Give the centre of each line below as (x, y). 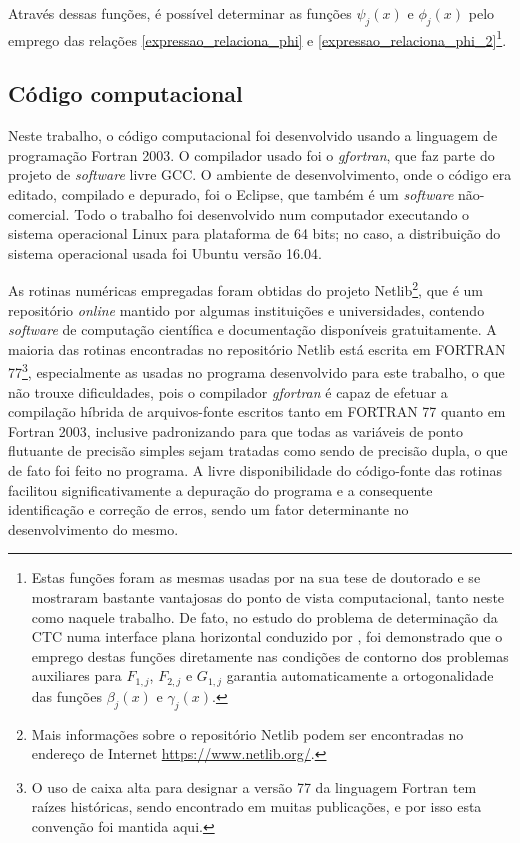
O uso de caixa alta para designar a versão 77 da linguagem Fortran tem (254, 786)
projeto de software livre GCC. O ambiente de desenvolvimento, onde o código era (260, 174)
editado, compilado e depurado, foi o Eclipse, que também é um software (231, 194)
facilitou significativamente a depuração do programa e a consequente (220, 489)
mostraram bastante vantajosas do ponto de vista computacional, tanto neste (268, 597)
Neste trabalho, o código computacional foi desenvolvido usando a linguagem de (253, 135)
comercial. (39, 213)
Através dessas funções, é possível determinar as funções (180, 13)
